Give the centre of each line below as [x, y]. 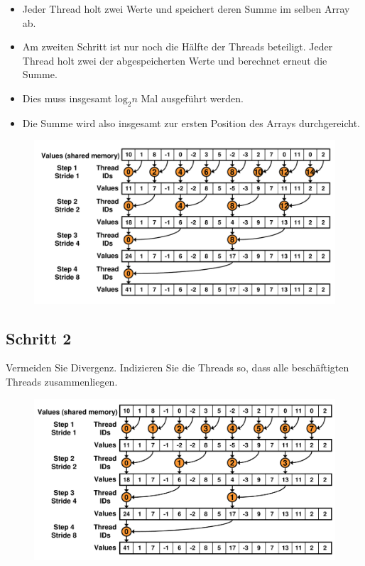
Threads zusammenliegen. [62, 381]
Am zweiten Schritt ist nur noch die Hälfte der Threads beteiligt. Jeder [178, 47]
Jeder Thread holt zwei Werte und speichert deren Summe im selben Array [186, 9]
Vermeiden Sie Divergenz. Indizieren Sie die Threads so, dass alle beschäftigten [178, 368]
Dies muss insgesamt [67, 98]
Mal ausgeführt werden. [192, 98]
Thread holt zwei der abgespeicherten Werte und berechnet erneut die [175, 60]
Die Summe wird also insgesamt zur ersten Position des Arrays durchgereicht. [191, 123]
